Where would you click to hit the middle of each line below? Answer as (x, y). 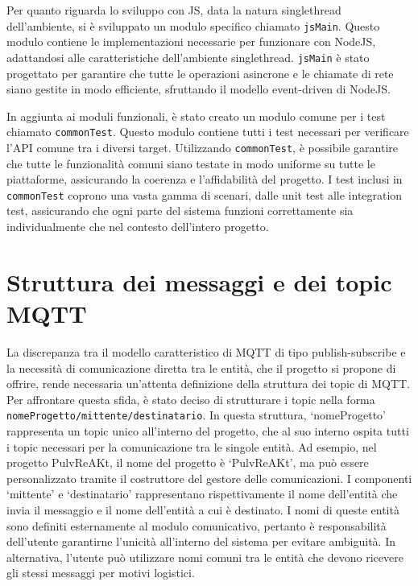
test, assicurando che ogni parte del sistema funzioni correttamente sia (180, 210)
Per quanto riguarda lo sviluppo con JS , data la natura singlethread (174, 10)
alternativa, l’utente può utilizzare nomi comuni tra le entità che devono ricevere (205, 557)
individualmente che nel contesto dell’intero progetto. (138, 227)
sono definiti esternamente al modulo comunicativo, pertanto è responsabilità (197, 525)
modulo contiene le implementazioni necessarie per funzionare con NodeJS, (191, 41)
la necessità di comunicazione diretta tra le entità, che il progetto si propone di (201, 367)
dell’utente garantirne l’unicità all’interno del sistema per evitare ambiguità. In (201, 541)
